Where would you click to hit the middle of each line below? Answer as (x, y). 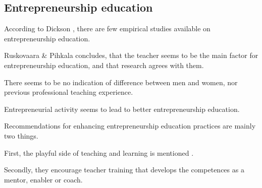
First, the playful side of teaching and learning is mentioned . (99, 152)
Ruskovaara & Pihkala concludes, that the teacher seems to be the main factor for (131, 55)
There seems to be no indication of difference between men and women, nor (121, 82)
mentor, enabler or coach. (43, 179)
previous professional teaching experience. (69, 92)
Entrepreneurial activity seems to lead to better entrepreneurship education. (122, 109)
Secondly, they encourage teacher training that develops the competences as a (124, 170)
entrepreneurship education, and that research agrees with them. (104, 65)
